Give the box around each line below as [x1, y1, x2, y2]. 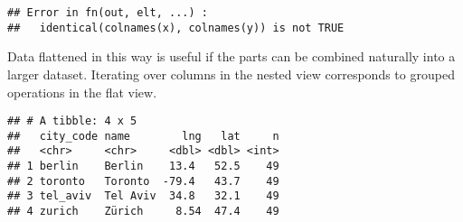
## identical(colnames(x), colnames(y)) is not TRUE [7, 21, 345, 34]
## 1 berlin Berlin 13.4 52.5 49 [7, 160, 279, 173]
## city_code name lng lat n [7, 129, 279, 143]
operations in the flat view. [7, 82, 157, 101]
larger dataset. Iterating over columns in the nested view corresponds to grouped [7, 64, 455, 83]
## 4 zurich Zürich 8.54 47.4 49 [7, 205, 279, 218]
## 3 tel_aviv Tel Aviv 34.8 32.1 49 [7, 190, 279, 203]
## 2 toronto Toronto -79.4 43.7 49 [7, 174, 279, 188]
